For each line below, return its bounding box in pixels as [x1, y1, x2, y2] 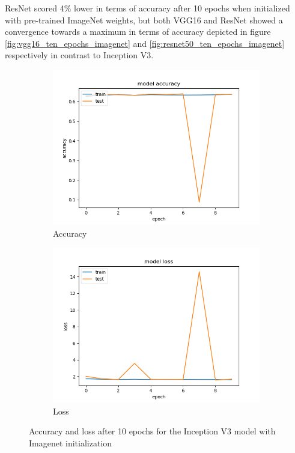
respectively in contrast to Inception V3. [5, 49, 154, 61]
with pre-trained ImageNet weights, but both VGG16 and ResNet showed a [5, 13, 283, 26]
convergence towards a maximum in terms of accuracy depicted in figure [5, 25, 271, 38]
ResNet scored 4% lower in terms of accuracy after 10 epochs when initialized [5, 2, 290, 14]
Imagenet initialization [29, 436, 112, 449]
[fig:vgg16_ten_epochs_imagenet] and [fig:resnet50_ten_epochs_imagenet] [5, 37, 285, 49]
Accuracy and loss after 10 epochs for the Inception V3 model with [29, 425, 276, 437]
